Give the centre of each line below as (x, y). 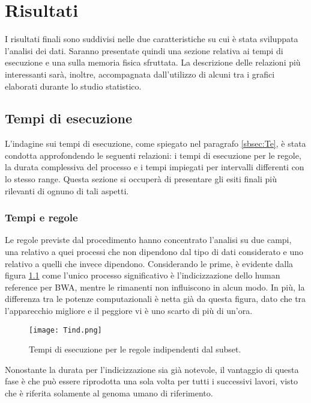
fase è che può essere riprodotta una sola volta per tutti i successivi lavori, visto (152, 381)
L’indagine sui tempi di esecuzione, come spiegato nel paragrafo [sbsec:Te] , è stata (155, 143)
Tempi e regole (41, 217)
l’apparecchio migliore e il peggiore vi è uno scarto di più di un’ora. (129, 311)
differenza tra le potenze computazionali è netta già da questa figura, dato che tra (155, 299)
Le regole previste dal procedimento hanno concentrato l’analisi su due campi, (148, 240)
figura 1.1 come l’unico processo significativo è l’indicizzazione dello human (143, 275)
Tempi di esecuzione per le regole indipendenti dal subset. (135, 349)
